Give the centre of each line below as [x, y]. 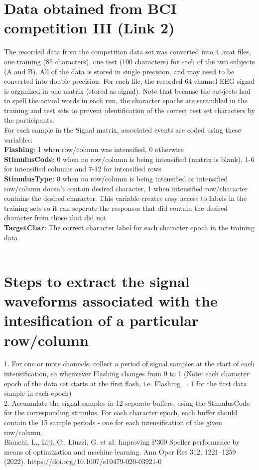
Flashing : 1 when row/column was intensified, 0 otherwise [94, 149]
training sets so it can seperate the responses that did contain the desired [116, 208]
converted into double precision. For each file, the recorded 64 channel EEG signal [129, 81]
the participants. [29, 120]
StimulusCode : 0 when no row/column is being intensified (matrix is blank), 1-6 [129, 159]
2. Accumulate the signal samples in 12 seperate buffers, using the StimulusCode [127, 402]
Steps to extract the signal [97, 281]
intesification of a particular [101, 320]
